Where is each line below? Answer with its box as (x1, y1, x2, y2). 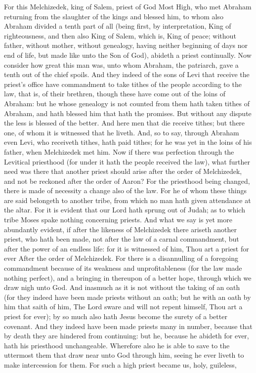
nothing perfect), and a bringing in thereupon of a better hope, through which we (4, 272, 252, 283)
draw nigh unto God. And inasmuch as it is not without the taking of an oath (4, 282, 240, 292)
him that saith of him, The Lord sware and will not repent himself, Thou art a (4, 301, 243, 312)
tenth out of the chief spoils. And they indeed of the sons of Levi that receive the (4, 69, 250, 80)
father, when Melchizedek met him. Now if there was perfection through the (4, 146, 234, 157)
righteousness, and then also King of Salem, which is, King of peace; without (4, 30, 236, 41)
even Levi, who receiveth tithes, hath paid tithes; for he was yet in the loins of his (4, 137, 252, 147)
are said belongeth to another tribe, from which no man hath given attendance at (4, 195, 251, 205)
